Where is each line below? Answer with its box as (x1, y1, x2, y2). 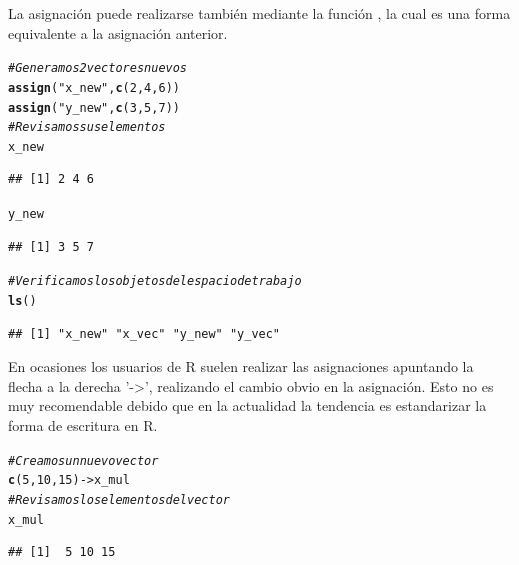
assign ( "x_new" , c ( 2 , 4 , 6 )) (8, 80, 180, 95)
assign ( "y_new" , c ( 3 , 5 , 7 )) (8, 100, 180, 115)
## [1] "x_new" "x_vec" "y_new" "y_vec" (8, 326, 281, 341)
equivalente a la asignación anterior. (8, 22, 228, 43)
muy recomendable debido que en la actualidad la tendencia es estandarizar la (8, 395, 487, 416)
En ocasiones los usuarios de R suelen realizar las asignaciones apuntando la (8, 356, 474, 377)
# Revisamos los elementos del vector (8, 492, 230, 507)
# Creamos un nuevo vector (8, 453, 159, 468)
